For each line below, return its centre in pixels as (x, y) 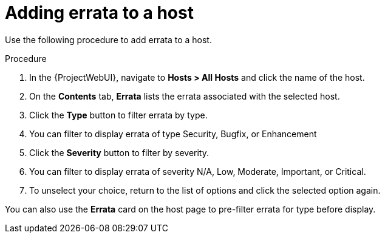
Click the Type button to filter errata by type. (118, 115)
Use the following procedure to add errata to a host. (108, 39)
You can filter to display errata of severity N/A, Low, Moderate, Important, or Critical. (198, 171)
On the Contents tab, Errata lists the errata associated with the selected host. (185, 96)
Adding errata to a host (99, 13)
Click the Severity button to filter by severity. (119, 152)
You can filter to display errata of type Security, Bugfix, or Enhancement (173, 134)
